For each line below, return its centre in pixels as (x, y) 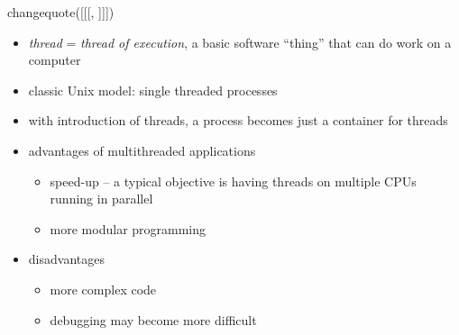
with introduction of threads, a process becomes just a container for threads (238, 120)
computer (55, 60)
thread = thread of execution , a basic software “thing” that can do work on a (240, 42)
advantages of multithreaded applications (142, 150)
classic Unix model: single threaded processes (153, 90)
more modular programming (128, 228)
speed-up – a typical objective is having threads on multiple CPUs (233, 181)
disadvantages (66, 259)
